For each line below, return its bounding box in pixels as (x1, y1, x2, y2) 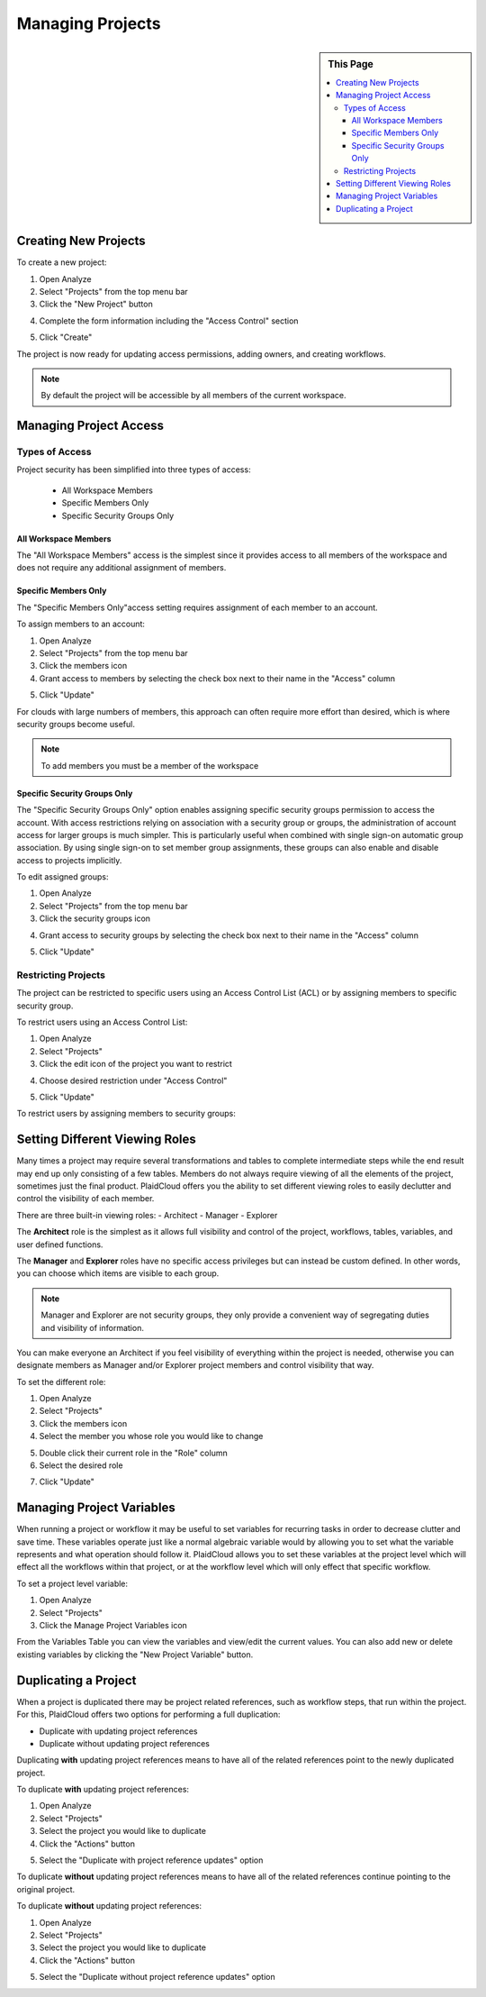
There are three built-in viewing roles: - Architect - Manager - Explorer (16, 1209, 278, 1220)
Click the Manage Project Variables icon (39, 1620, 188, 1631)
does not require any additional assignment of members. (16, 562, 227, 573)
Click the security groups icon (39, 913, 151, 924)
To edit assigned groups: (16, 871, 109, 882)
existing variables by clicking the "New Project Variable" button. (16, 1649, 254, 1660)
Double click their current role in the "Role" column (39, 1447, 229, 1458)
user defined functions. (16, 1239, 103, 1250)
